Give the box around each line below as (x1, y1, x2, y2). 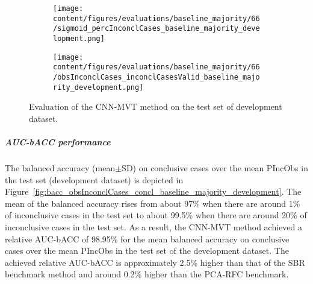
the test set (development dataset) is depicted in (5, 173, 184, 186)
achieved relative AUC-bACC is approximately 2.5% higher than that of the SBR (5, 256, 305, 268)
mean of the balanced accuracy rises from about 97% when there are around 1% (5, 197, 300, 209)
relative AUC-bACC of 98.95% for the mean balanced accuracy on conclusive (5, 232, 290, 245)
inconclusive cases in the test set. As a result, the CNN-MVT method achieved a (5, 220, 302, 233)
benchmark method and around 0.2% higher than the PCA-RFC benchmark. (5, 268, 289, 280)
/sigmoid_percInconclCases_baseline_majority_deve (53, 24, 260, 33)
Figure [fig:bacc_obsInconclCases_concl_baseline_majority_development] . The (5, 185, 302, 198)
